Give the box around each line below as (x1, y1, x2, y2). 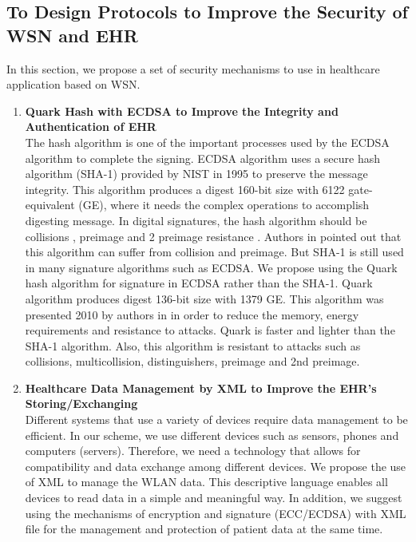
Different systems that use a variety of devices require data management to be (25, 411, 408, 428)
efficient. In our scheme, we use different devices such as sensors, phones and (25, 426, 399, 443)
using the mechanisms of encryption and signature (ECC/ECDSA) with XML (25, 504, 406, 521)
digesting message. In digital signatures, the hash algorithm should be (25, 212, 367, 228)
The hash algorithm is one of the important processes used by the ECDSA (25, 133, 390, 150)
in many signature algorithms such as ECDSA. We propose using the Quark (25, 259, 398, 275)
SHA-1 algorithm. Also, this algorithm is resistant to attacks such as (25, 337, 361, 354)
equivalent (25, 196, 75, 213)
